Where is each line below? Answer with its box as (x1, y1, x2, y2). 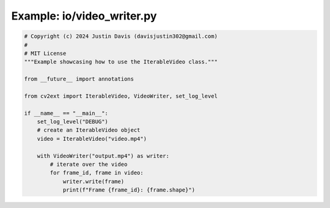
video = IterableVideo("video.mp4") (37, 135, 147, 142)
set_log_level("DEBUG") (37, 118, 108, 125)
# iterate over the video (50, 161, 128, 168)
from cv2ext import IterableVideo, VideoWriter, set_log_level (24, 92, 218, 99)
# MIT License (24, 49, 67, 57)
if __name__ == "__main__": (24, 110, 108, 117)
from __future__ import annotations (24, 76, 134, 82)
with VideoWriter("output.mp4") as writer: (37, 152, 169, 159)
